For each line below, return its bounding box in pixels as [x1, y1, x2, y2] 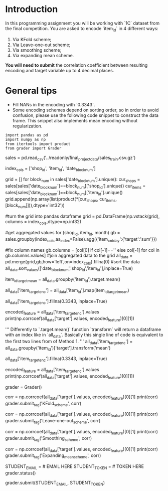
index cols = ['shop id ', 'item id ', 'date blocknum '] [5, 166, 96, 173]
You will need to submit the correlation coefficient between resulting [5, 62, 148, 68]
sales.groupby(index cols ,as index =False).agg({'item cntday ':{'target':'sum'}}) [5, 236, 157, 243]
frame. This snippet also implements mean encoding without [12, 117, 138, 123]
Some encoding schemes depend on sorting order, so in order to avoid [12, 107, 159, 113]
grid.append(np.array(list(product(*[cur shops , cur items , [5, 196, 117, 203]
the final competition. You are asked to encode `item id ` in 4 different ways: [5, 25, 159, 33]
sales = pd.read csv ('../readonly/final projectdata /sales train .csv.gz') [5, 154, 136, 161]
